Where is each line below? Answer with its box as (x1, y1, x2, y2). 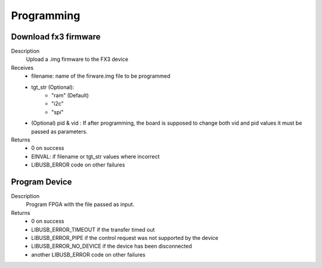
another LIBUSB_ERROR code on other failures (31, 251, 145, 258)
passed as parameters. (31, 128, 88, 135)
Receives (11, 64, 34, 71)
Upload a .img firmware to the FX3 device (26, 56, 128, 63)
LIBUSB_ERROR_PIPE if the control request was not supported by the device (31, 235, 219, 241)
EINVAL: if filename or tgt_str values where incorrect (31, 153, 160, 160)
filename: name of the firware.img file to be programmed (31, 72, 171, 80)
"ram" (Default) (51, 92, 89, 99)
